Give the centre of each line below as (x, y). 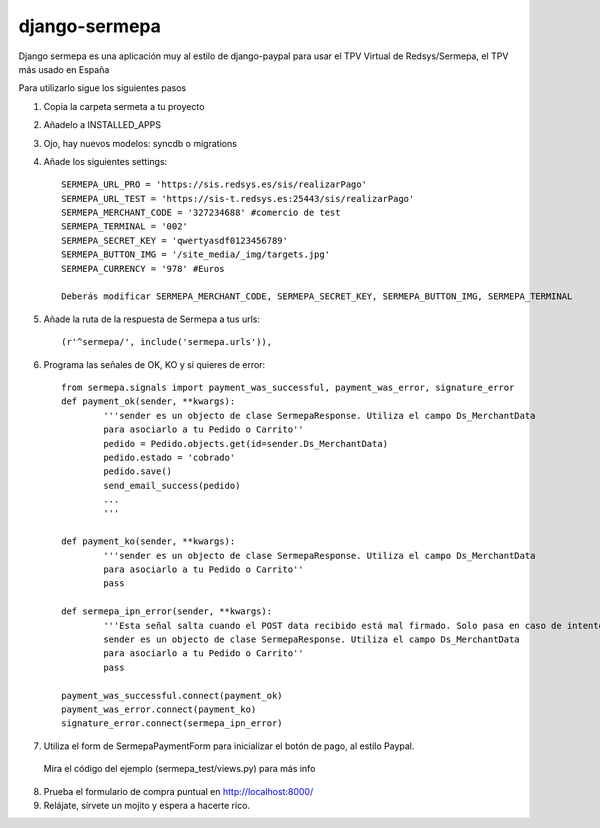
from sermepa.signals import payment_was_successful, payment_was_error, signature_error (288, 387)
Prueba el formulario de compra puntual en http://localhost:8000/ (178, 791)
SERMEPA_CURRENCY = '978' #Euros (143, 268)
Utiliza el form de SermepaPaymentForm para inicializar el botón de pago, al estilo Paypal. (229, 746)
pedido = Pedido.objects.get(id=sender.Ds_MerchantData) (246, 443)
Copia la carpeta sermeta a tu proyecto (124, 106)
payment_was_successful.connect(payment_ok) (172, 695)
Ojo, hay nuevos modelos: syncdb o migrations (140, 143)
